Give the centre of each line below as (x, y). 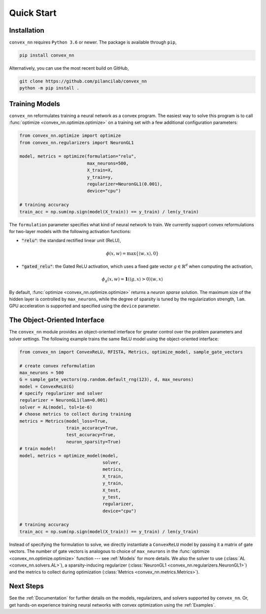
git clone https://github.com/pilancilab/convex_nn (83, 81)
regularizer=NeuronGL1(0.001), (125, 184)
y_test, (112, 497)
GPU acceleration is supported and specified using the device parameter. (84, 306)
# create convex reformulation (57, 366)
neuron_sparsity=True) (94, 442)
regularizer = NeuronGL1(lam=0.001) (64, 400)
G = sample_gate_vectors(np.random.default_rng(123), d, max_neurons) (107, 380)
